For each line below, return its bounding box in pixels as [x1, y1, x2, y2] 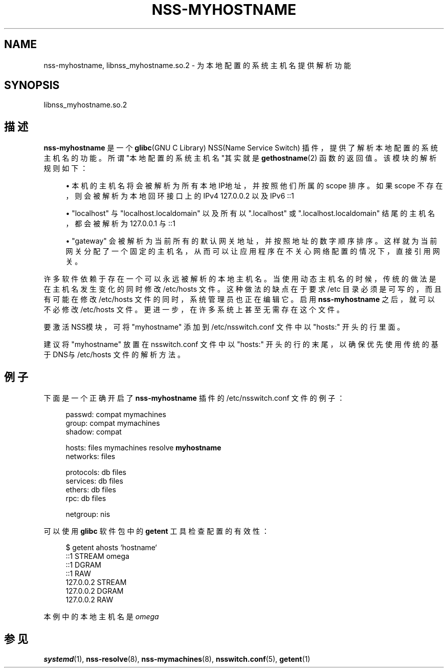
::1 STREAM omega [65, 552, 129, 561]
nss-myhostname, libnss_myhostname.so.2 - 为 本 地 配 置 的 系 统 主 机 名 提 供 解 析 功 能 [43, 60, 351, 70]
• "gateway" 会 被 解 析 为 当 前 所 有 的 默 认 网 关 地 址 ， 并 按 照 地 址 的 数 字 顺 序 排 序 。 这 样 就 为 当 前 [65, 236, 437, 246]
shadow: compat [65, 427, 122, 437]
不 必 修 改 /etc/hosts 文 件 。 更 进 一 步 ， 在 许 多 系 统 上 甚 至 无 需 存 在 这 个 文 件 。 [43, 305, 344, 314]
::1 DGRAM [65, 560, 101, 570]
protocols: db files [65, 468, 126, 477]
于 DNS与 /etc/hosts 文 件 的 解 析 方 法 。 [43, 350, 185, 359]
